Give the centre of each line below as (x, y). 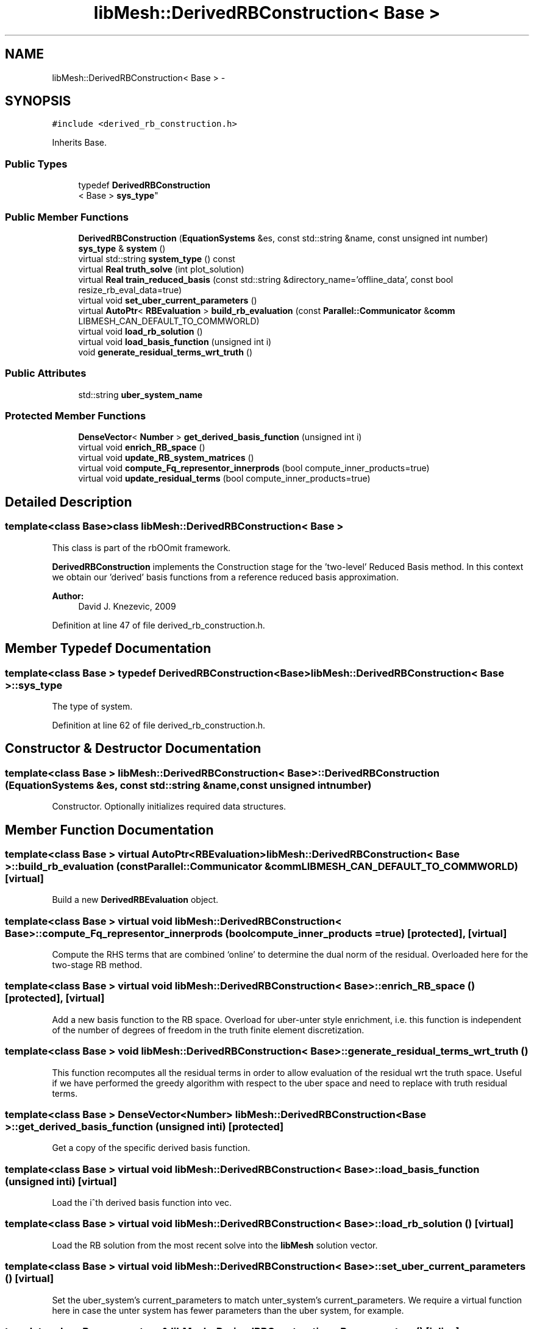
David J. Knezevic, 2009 (127, 606)
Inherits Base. (80, 143)
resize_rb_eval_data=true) (130, 290)
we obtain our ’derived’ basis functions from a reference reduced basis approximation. (225, 577)
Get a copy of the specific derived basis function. (151, 1148)
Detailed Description (69, 502)
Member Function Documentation (109, 830)
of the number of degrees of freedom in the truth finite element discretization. (208, 1030)
